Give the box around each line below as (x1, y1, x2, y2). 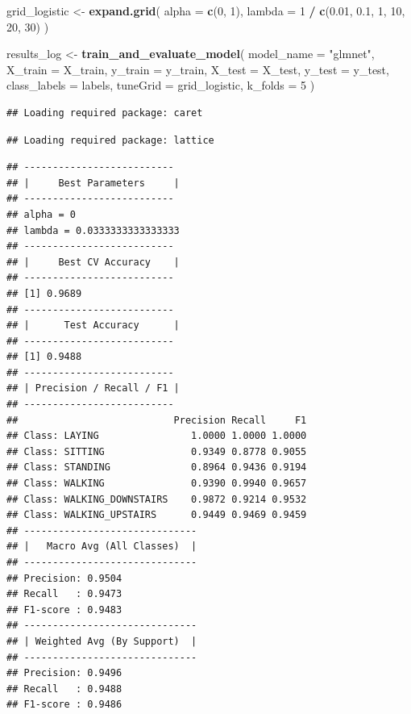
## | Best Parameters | (6, 177, 180, 189)
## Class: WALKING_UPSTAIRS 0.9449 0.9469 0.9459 (6, 509, 307, 521)
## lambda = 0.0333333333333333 (6, 224, 180, 236)
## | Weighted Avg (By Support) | (6, 635, 197, 647)
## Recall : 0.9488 (6, 683, 122, 695)
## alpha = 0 (6, 208, 76, 220)
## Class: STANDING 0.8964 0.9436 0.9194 (6, 461, 307, 474)
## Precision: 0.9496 (6, 667, 122, 679)
